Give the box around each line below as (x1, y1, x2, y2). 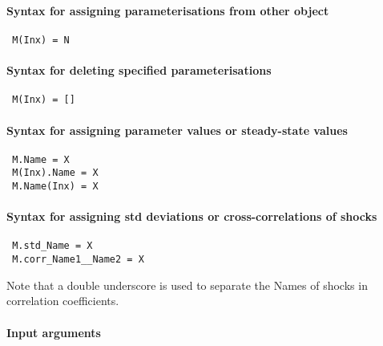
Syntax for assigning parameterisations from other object (6, 2, 329, 18)
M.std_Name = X (12, 240, 93, 252)
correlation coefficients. (6, 292, 119, 309)
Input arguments (6, 324, 101, 340)
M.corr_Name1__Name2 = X (12, 254, 144, 266)
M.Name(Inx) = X (12, 181, 99, 193)
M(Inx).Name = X (12, 167, 99, 179)
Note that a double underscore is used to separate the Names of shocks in (6, 276, 368, 293)
